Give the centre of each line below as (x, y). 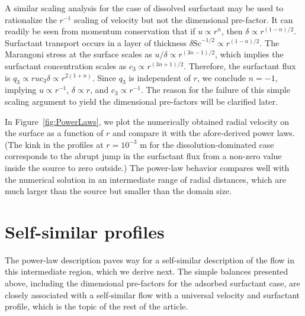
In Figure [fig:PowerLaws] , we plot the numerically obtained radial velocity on (147, 121)
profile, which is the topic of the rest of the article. (97, 306)
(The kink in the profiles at (54, 144)
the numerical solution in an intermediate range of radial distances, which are (145, 179)
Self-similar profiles (85, 231)
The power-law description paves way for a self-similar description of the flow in (150, 259)
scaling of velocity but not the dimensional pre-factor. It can (183, 19)
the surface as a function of (54, 133)
